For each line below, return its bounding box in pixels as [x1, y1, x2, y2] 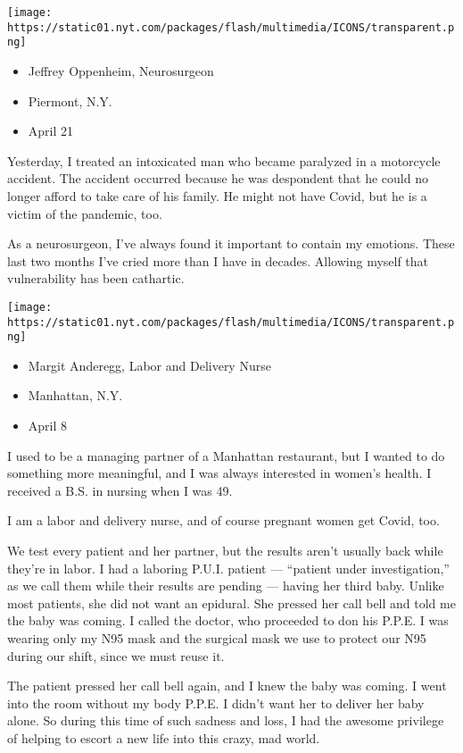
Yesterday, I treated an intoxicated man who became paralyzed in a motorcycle [7, 151, 441, 170]
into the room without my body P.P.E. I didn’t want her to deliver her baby [7, 693, 425, 712]
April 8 [28, 416, 68, 435]
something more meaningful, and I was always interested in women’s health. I [7, 464, 432, 482]
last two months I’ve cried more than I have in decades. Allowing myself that [7, 251, 429, 270]
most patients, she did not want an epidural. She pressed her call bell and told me [7, 593, 456, 612]
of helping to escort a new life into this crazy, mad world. [7, 728, 320, 747]
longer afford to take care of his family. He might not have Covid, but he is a [7, 186, 427, 205]
